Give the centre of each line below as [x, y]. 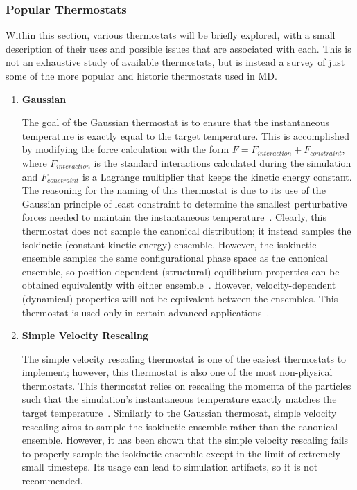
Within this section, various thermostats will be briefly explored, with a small [171, 35]
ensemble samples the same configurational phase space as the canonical [175, 258]
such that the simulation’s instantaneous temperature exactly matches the [179, 399]
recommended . [52, 481]
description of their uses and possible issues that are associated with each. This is [178, 48]
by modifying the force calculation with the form [125, 149]
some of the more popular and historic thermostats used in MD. [141, 75]
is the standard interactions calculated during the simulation [223, 162]
